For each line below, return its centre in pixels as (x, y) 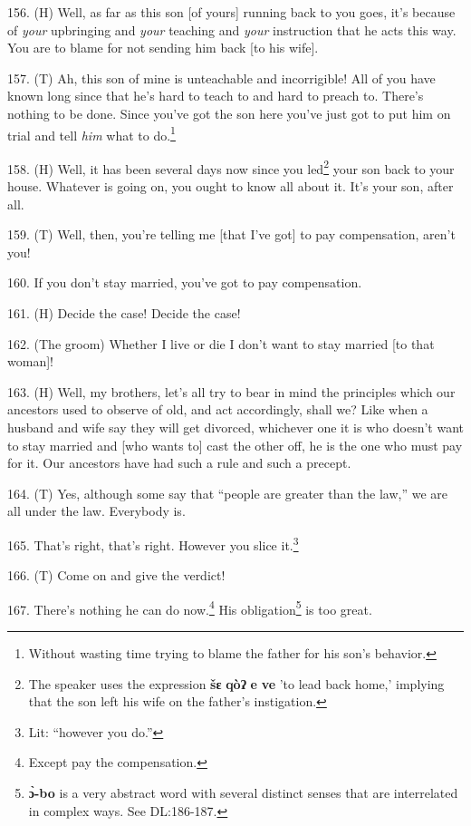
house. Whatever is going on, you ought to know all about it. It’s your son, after (231, 186)
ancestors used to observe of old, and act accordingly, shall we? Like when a (218, 409)
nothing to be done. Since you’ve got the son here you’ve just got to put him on (229, 113)
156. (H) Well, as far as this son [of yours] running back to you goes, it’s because (231, 12)
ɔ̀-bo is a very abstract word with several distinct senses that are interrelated (243, 793)
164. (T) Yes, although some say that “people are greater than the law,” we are (228, 493)
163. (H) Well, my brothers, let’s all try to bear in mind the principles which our (231, 391)
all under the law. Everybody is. (96, 511)
